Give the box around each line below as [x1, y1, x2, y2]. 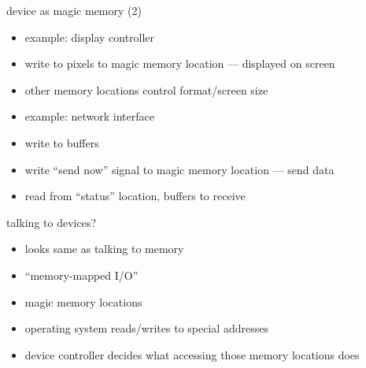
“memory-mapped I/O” [24, 266, 139, 283]
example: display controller [24, 28, 155, 45]
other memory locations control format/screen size [24, 81, 268, 98]
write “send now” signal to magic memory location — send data [24, 161, 335, 177]
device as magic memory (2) [6, 2, 142, 18]
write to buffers [24, 134, 99, 151]
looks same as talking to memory [24, 240, 184, 257]
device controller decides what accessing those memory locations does [24, 346, 360, 362]
